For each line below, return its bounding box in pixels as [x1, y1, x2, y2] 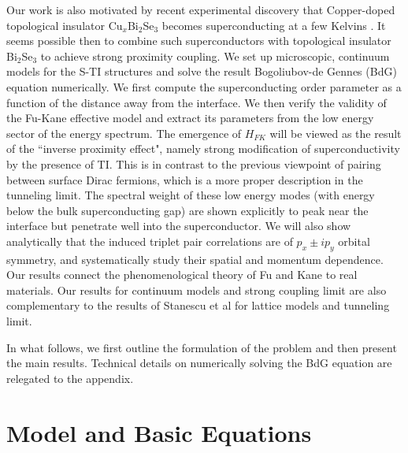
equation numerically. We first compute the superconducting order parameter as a [6, 78, 402, 95]
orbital [338, 232, 370, 249]
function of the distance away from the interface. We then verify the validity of [6, 94, 387, 110]
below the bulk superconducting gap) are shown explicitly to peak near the [6, 202, 369, 218]
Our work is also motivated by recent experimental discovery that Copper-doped [6, 2, 395, 17]
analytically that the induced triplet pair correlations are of [6, 232, 293, 249]
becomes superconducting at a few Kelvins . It [161, 17, 386, 33]
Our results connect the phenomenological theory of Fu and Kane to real [6, 266, 358, 283]
